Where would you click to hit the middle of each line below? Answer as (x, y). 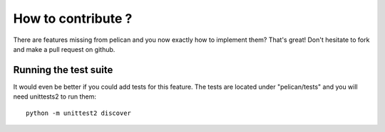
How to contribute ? (73, 18)
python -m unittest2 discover (79, 113)
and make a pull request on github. (64, 49)
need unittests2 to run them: (55, 97)
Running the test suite (63, 70)
